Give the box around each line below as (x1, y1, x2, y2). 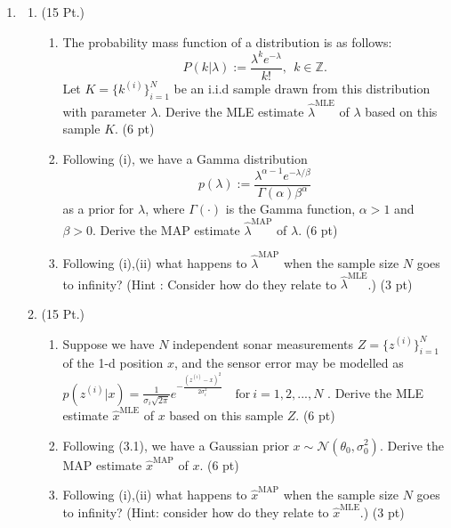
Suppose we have (62, 334, 155, 353)
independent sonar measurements (173, 334, 354, 353)
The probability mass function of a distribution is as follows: (62, 32, 392, 51)
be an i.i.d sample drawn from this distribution (173, 79, 431, 98)
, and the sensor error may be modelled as (173, 353, 404, 372)
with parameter (62, 102, 147, 120)
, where (145, 199, 185, 218)
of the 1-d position (62, 353, 164, 372)
